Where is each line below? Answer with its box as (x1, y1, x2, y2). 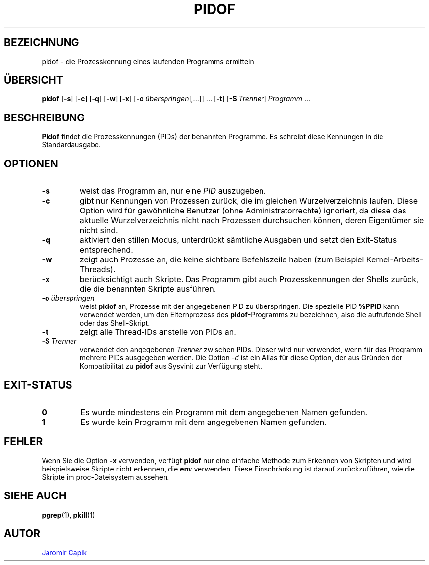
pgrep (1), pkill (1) (42, 510, 95, 519)
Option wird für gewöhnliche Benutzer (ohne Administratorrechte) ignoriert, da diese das (79, 206, 406, 216)
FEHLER (4, 435, 43, 448)
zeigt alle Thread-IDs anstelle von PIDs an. (79, 327, 236, 337)
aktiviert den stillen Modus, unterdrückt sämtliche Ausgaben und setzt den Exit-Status (79, 235, 397, 245)
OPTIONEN (4, 157, 58, 170)
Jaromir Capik (42, 548, 87, 557)
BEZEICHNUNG (4, 36, 79, 49)
